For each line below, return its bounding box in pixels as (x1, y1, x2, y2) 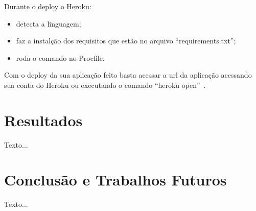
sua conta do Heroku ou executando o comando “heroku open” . (4, 79, 206, 90)
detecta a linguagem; (16, 18, 81, 29)
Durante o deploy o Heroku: (4, 1, 91, 11)
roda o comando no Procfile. (16, 52, 105, 63)
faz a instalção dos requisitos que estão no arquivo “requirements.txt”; (16, 35, 236, 46)
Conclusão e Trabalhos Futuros (4, 169, 227, 190)
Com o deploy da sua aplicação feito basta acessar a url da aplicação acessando (4, 69, 252, 80)
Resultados (4, 109, 83, 130)
